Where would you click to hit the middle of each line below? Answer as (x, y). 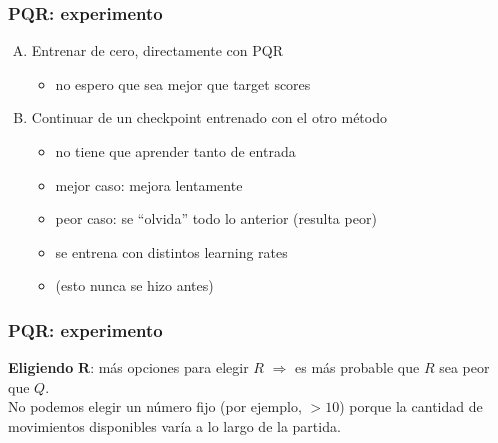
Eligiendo (41, 367)
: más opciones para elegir (169, 367)
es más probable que (357, 367)
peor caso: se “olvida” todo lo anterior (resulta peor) (216, 218)
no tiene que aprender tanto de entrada (175, 151)
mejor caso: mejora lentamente (149, 184)
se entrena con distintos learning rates (171, 251)
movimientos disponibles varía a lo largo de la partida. (174, 425)
